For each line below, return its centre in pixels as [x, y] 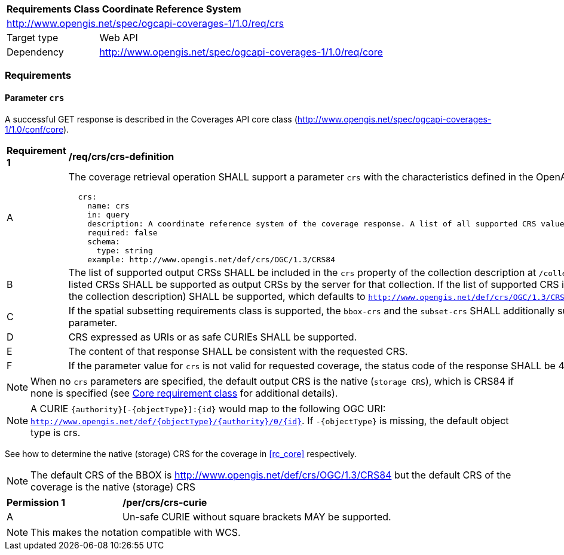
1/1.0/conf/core [34, 129]
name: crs [108, 206]
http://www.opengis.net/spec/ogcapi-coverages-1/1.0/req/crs [145, 23]
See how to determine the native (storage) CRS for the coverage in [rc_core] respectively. [181, 453]
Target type [33, 38]
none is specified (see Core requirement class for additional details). [184, 393]
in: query [108, 214]
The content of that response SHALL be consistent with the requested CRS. [238, 351]
